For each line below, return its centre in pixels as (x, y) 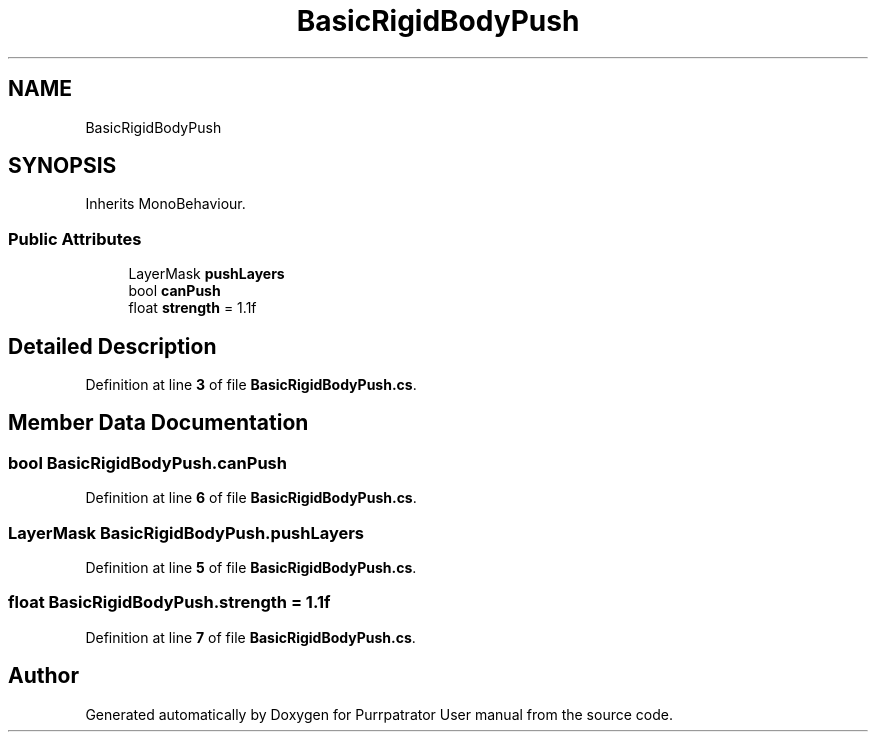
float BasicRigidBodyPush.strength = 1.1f (169, 602)
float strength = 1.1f (192, 308)
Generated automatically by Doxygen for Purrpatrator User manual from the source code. (379, 714)
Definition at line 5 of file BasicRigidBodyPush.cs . (251, 567)
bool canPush (174, 291)
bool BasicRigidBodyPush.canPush (147, 462)
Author (43, 676)
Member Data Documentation (158, 423)
